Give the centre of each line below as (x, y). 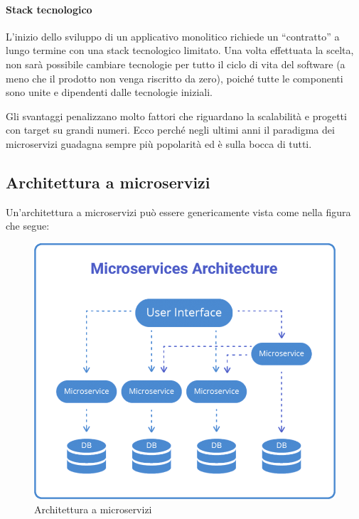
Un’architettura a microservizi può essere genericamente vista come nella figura (178, 212)
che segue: (28, 226)
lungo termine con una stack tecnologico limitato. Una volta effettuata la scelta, (180, 50)
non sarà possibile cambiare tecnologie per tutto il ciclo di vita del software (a (176, 64)
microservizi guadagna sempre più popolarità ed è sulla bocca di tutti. (159, 143)
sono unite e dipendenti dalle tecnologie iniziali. (109, 92)
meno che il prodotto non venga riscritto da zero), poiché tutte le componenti (175, 78)
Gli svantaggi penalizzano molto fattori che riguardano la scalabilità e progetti (176, 116)
